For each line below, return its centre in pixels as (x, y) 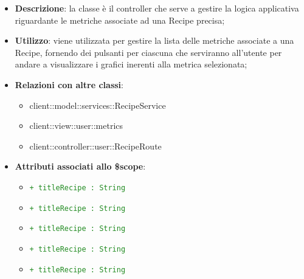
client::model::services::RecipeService (98, 105)
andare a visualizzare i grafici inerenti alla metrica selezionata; (131, 64)
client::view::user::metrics (76, 126)
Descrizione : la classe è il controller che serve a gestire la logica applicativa (157, 8)
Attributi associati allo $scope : (80, 166)
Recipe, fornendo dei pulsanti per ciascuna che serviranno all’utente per (148, 52)
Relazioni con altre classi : (69, 84)
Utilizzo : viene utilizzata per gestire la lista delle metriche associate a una (154, 40)
